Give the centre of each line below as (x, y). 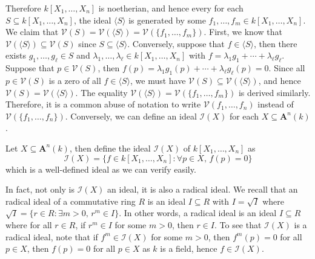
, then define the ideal (110, 148)
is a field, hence (189, 248)
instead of (276, 104)
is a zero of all (75, 80)
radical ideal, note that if (52, 236)
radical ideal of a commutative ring (71, 201)
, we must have (158, 80)
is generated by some (167, 20)
